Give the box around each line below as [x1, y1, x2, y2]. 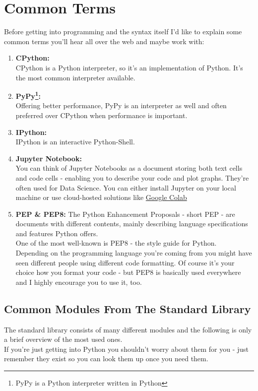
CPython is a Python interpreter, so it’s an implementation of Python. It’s [15, 62, 243, 72]
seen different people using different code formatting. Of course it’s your [15, 257, 235, 267]
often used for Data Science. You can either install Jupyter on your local [15, 182, 236, 193]
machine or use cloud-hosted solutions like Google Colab [15, 192, 187, 202]
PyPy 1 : [15, 89, 41, 101]
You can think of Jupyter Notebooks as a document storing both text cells [15, 163, 243, 173]
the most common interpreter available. [15, 72, 135, 82]
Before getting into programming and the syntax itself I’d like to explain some [4, 26, 242, 37]
